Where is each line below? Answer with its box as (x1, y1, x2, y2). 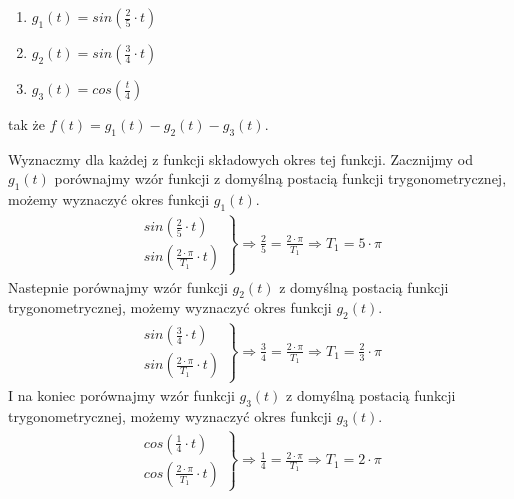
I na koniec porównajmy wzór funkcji (8, 384, 235, 405)
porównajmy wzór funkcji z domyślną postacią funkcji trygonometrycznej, (54, 168, 507, 189)
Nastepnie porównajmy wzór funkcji (8, 276, 228, 297)
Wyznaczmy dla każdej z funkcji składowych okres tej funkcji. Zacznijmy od (8, 148, 473, 169)
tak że (8, 114, 45, 134)
